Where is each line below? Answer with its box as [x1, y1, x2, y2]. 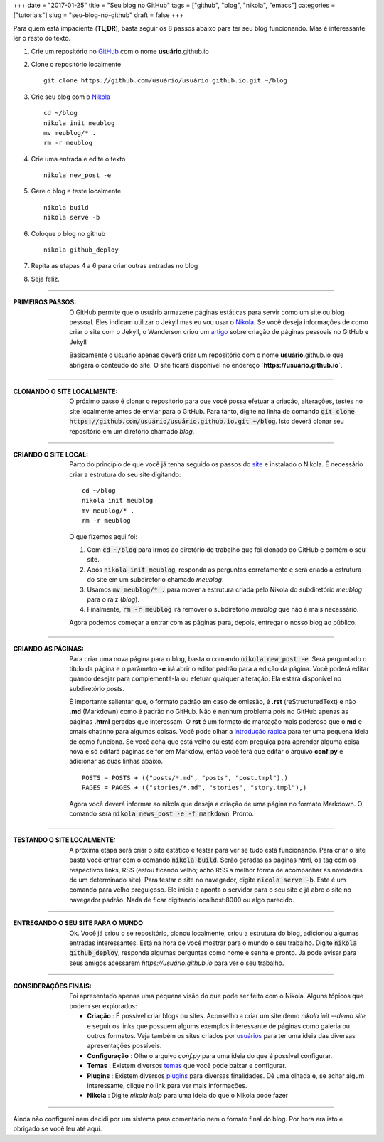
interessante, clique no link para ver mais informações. [87, 1081, 247, 1089]
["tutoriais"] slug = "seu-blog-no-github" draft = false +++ [13, 11, 184, 19]
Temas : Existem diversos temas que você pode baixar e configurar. [87, 1062, 287, 1070]
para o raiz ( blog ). [87, 594, 140, 604]
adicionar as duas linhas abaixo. [69, 757, 164, 766]
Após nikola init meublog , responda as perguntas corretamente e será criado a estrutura [87, 565, 362, 574]
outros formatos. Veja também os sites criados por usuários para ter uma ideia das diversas [87, 1032, 356, 1040]
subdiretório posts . [69, 684, 124, 693]
